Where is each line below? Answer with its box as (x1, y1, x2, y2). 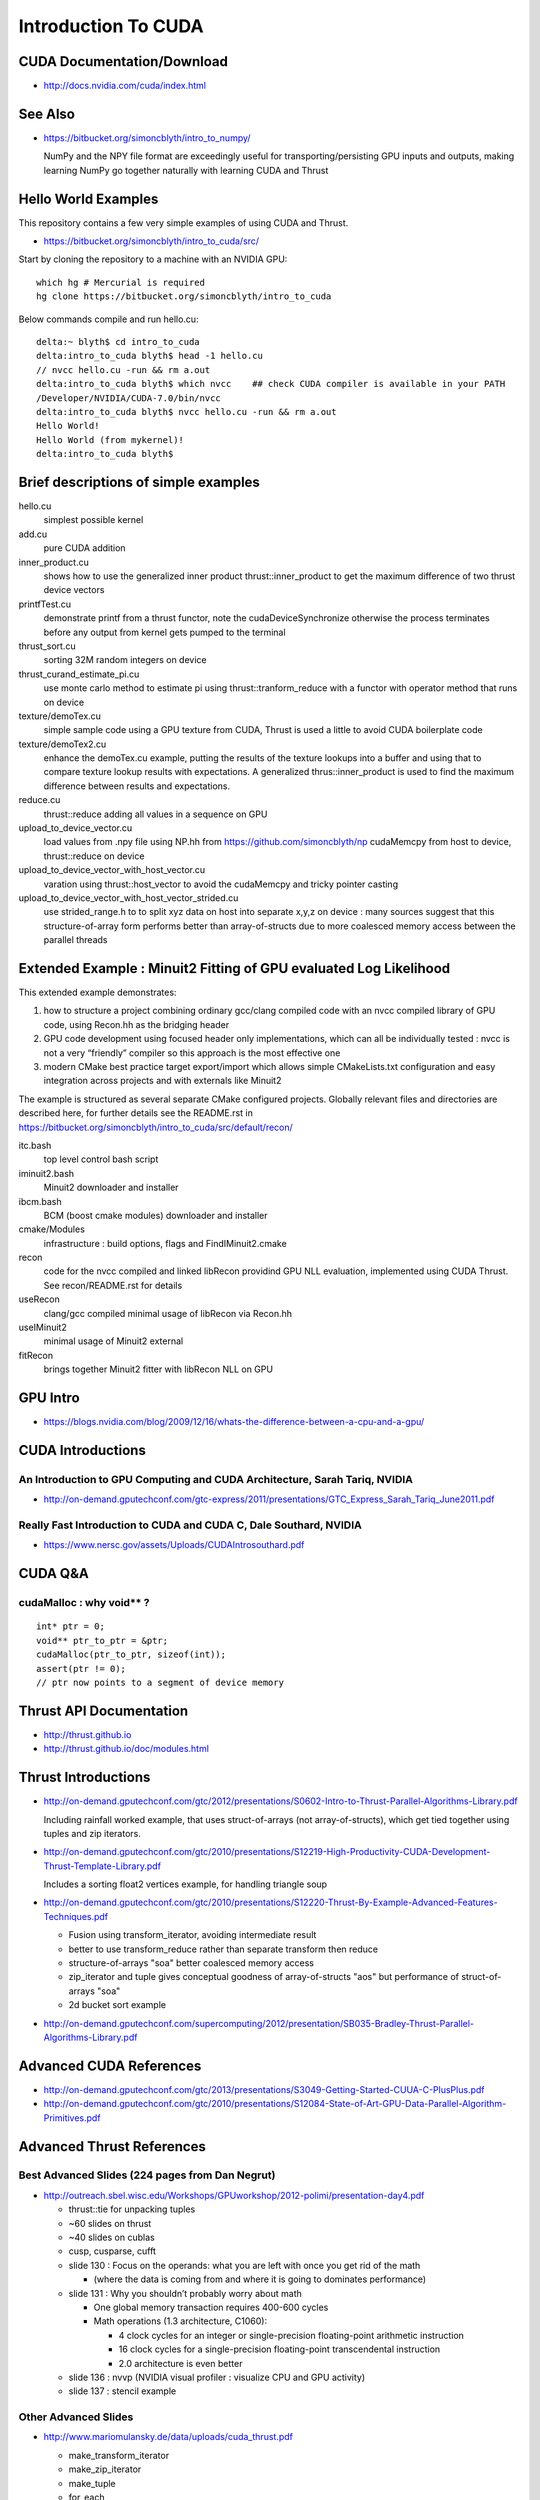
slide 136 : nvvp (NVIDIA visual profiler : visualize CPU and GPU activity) (68, 2371, 366, 2383)
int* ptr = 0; (36, 1621, 105, 1632)
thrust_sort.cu (18, 640, 76, 652)
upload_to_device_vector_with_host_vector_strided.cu (18, 891, 239, 904)
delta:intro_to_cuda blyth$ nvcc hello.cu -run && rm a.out (36, 406, 337, 417)
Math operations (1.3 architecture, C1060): (93, 2315, 268, 2327)
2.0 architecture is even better (118, 2357, 243, 2369)
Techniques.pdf (43, 1910, 109, 1922)
